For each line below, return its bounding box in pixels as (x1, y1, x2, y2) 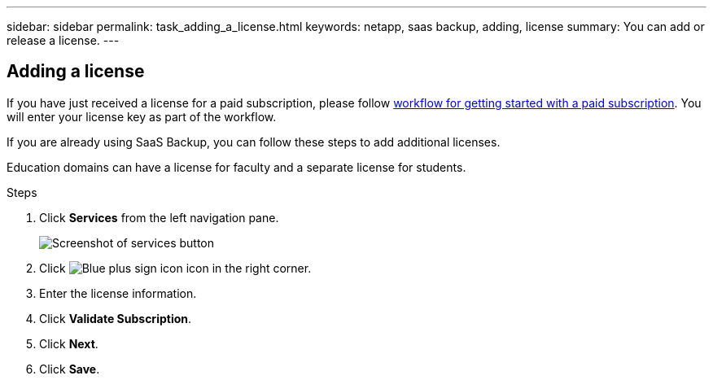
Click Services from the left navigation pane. (39, 210, 279, 225)
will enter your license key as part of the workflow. (7, 109, 277, 124)
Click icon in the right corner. (39, 260, 312, 275)
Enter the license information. (39, 286, 197, 300)
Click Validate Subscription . (39, 311, 192, 325)
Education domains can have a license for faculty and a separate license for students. (7, 159, 466, 174)
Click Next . (39, 336, 98, 351)
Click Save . (39, 361, 100, 376)
